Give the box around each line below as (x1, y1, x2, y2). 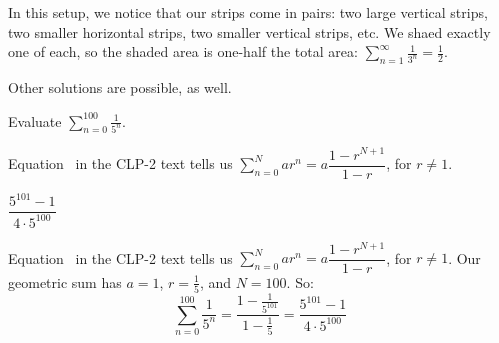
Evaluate (8, 110, 62, 131)
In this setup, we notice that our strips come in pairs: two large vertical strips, (8, 2, 488, 22)
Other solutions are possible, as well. (8, 76, 232, 97)
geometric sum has (8, 271, 122, 292)
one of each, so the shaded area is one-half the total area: (8, 41, 358, 62)
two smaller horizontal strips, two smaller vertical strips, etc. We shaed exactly (8, 21, 491, 42)
